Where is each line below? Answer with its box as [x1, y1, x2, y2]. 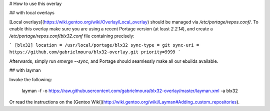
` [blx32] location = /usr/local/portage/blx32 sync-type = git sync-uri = [9, 42, 199, 48]
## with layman [9, 67, 41, 73]
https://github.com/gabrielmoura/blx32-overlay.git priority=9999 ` [9, 49, 181, 55]
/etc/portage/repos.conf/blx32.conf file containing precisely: [9, 33, 134, 39]
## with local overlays [9, 10, 55, 16]
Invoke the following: [9, 76, 52, 82]
